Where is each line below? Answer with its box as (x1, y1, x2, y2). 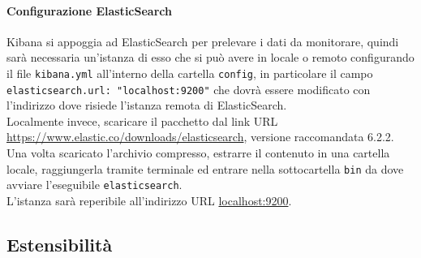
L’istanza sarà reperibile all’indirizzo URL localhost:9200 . (6, 191, 292, 209)
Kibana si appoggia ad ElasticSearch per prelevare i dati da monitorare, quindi (6, 32, 399, 49)
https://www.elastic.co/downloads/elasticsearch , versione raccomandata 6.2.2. (6, 128, 394, 145)
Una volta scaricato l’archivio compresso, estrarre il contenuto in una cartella (6, 144, 390, 161)
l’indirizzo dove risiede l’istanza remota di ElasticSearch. (6, 97, 287, 114)
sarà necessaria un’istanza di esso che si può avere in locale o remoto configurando (6, 49, 415, 66)
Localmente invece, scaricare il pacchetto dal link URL (6, 112, 278, 129)
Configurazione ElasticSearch (6, 2, 172, 19)
